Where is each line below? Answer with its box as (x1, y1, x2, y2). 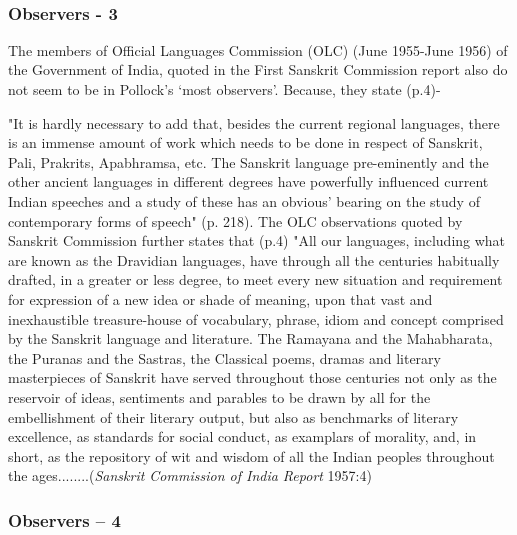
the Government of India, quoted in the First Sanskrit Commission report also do (8, 59, 508, 80)
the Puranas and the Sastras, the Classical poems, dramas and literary (8, 347, 441, 368)
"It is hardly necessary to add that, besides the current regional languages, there (8, 112, 500, 133)
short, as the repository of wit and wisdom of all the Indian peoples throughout (8, 445, 495, 466)
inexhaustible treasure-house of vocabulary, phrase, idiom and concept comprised (8, 308, 504, 329)
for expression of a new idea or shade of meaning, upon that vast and (8, 288, 433, 309)
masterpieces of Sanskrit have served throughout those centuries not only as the (8, 367, 497, 388)
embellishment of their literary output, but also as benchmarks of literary (8, 406, 459, 427)
